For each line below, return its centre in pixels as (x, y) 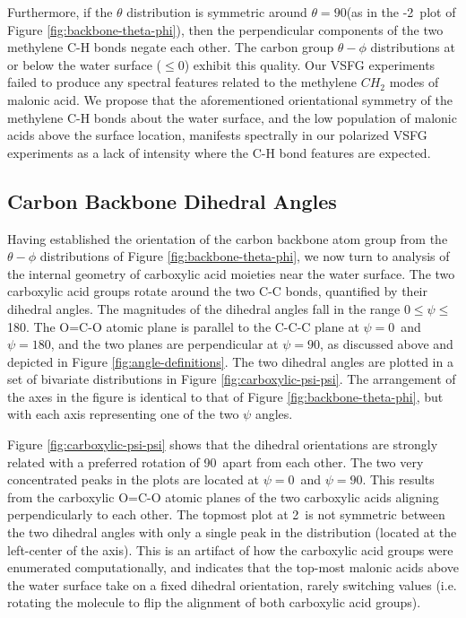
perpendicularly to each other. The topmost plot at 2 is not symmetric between (226, 514)
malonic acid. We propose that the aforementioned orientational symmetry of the (230, 99)
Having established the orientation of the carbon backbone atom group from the (228, 238)
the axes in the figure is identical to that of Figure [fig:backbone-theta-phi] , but (225, 396)
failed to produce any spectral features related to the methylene (182, 82)
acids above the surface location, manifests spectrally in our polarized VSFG (217, 135)
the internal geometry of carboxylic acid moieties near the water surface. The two (231, 273)
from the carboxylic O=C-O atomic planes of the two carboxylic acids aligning (223, 496)
